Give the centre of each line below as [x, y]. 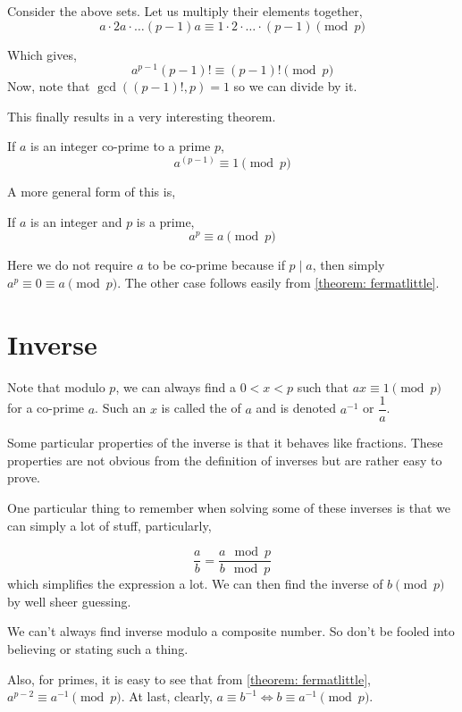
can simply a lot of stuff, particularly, [109, 525]
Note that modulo [56, 386]
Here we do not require [70, 265]
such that [323, 386]
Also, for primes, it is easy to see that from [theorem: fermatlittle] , [189, 678]
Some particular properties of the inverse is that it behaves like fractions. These [225, 443]
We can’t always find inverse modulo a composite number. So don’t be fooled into [231, 631]
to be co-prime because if [216, 265]
